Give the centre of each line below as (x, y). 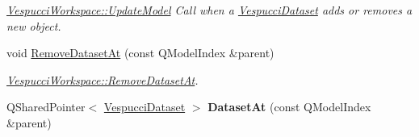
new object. (34, 25)
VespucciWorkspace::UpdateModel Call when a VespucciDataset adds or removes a (209, 10)
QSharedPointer (46, 107)
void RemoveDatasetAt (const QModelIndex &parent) (140, 53)
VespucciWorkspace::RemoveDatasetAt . (103, 79)
